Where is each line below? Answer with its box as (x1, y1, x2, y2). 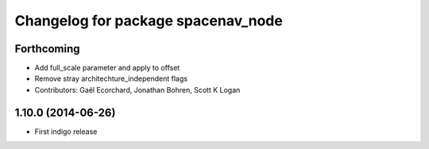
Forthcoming (14, 42, 80, 55)
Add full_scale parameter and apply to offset (34, 63, 180, 73)
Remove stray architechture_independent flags (34, 74, 188, 83)
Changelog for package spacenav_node (14, 12, 284, 29)
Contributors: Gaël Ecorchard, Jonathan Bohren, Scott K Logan (34, 85, 241, 94)
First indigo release (34, 127, 98, 136)
